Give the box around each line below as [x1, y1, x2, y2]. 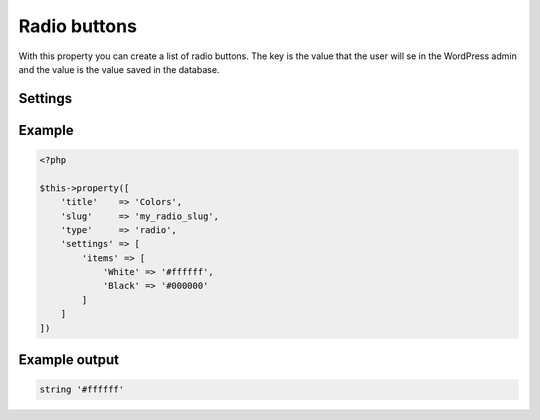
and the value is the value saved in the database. [18, 63, 220, 75]
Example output [18, 351, 120, 369]
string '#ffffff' [39, 384, 125, 395]
